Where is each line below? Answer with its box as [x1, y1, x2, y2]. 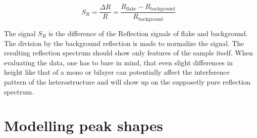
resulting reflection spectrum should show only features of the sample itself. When [4, 47, 253, 58]
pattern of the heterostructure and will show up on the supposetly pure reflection [4, 76, 251, 87]
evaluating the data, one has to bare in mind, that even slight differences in [4, 57, 233, 67]
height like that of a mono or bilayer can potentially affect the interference [4, 67, 230, 77]
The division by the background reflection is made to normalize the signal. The [4, 38, 244, 48]
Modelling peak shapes [4, 115, 163, 136]
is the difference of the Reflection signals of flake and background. [49, 28, 248, 38]
